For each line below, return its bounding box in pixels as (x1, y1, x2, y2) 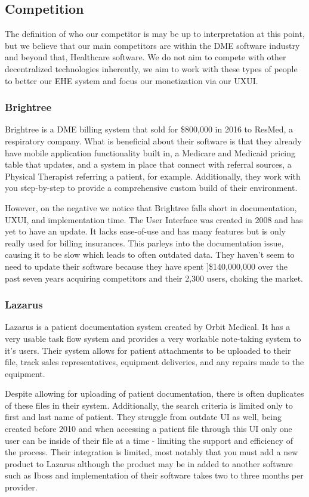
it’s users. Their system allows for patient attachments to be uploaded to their (5, 344, 291, 356)
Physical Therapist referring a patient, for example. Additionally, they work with (5, 169, 301, 182)
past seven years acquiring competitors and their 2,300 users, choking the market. (5, 271, 304, 284)
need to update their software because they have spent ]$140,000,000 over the (5, 260, 288, 272)
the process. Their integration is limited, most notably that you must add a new (5, 446, 298, 458)
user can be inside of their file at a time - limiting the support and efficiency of (5, 434, 293, 446)
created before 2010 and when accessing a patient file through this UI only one (5, 422, 292, 435)
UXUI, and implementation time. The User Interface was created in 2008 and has (5, 213, 303, 226)
